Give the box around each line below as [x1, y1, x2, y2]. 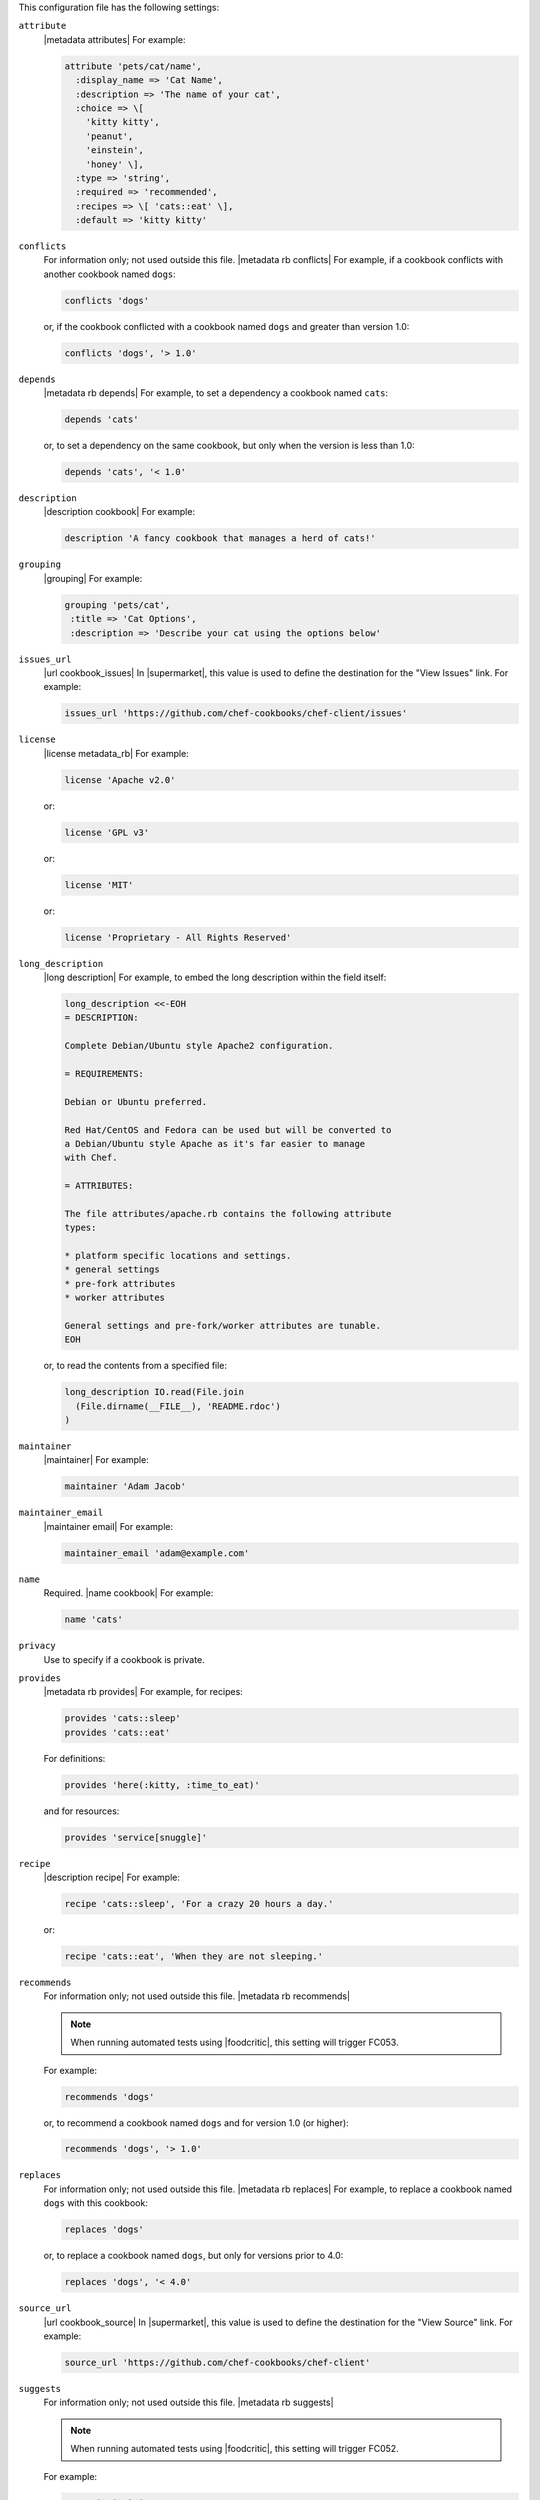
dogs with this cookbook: [43, 2197, 149, 2209]
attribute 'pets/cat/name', [64, 60, 202, 72]
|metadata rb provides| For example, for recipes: [43, 1686, 244, 1698]
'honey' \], [85, 158, 145, 170]
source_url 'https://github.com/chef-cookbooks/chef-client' [64, 2356, 371, 2368]
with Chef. [64, 1152, 118, 1164]
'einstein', [85, 145, 145, 156]
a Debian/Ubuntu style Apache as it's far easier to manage [64, 1138, 366, 1149]
